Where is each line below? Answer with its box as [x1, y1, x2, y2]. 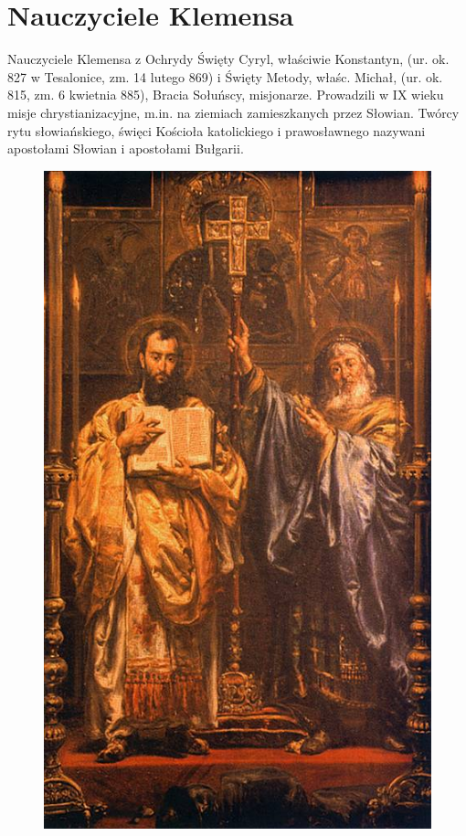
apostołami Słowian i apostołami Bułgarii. [7, 139, 244, 158]
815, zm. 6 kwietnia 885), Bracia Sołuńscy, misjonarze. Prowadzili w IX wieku [7, 85, 444, 104]
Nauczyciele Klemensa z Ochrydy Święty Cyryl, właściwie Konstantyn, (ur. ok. [7, 49, 450, 69]
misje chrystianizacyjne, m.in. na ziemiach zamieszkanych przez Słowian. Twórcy [7, 102, 460, 122]
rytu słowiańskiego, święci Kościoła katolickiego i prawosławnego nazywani [7, 121, 426, 140]
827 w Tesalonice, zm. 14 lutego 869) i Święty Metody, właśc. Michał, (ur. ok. [7, 67, 443, 86]
